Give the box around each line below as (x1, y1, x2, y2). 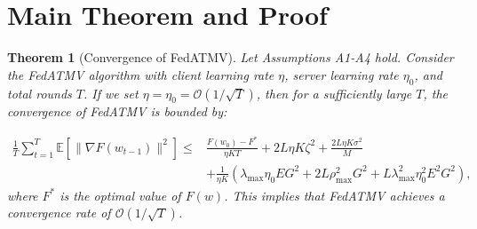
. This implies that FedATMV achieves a (224, 186, 445, 204)
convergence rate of (7, 203, 111, 222)
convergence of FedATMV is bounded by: (7, 102, 227, 121)
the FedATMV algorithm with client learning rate (7, 65, 274, 83)
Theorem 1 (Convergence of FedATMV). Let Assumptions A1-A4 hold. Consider (7, 48, 454, 67)
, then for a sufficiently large (256, 83, 412, 102)
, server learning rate (284, 65, 399, 83)
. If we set (83, 83, 139, 102)
